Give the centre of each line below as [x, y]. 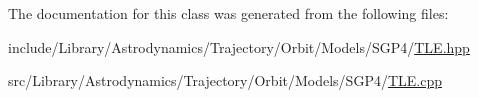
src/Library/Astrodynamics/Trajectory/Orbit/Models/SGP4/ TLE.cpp [225, 80]
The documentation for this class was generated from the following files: [228, 13]
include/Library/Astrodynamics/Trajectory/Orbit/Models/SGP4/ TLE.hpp [239, 46]
